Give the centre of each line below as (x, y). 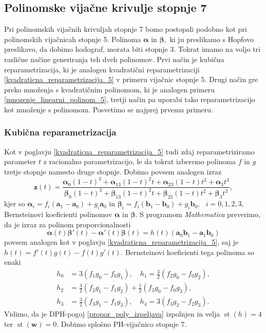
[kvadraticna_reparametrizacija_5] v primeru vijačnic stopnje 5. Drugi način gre (131, 79)
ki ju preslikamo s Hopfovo (212, 39)
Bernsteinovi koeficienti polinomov (58, 214)
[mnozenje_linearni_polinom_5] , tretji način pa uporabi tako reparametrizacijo (130, 99)
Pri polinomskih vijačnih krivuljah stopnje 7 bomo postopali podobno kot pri (126, 29)
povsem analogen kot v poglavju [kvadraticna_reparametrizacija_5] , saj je (121, 242)
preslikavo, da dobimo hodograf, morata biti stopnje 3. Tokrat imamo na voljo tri (132, 49)
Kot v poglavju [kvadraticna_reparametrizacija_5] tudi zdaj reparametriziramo (129, 151)
